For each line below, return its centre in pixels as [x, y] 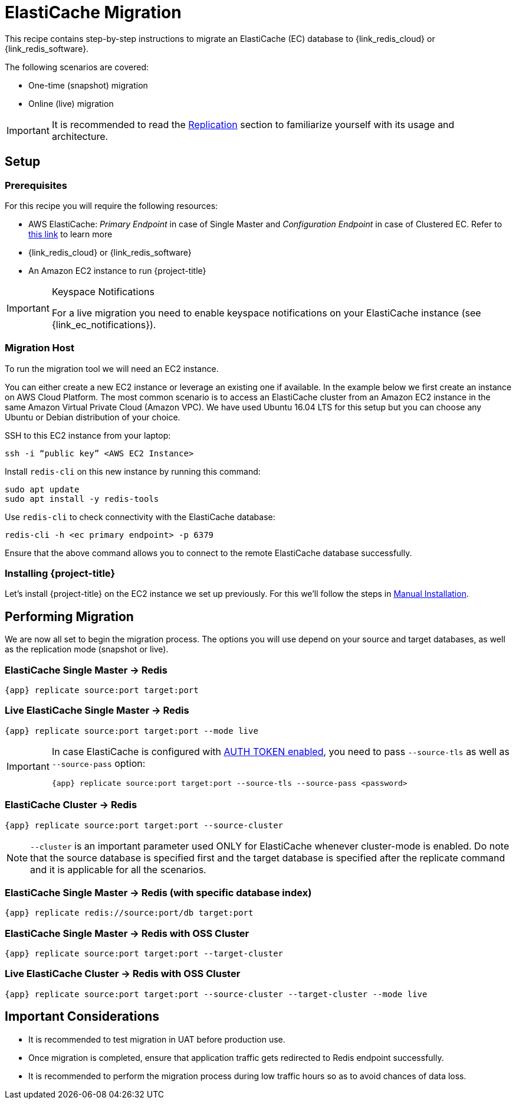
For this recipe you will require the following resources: [111, 205]
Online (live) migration [71, 103]
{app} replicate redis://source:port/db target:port [129, 913]
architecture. [80, 136]
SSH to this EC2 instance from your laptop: [88, 435]
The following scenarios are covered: [77, 67]
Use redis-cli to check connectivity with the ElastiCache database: [140, 517]
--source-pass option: [98, 763]
